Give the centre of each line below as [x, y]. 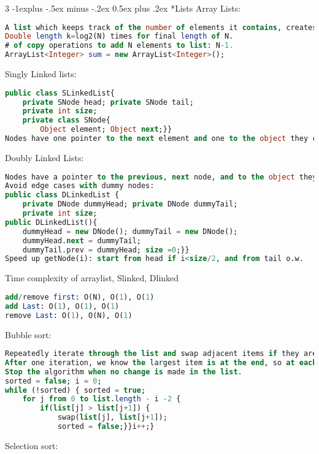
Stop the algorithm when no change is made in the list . [124, 372]
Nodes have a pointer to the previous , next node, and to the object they [161, 177]
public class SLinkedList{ [60, 93]
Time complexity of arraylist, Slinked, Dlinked [92, 278]
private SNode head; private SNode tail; [108, 102]
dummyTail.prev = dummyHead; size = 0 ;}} [106, 250]
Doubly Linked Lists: [44, 157]
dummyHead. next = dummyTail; [82, 240]
